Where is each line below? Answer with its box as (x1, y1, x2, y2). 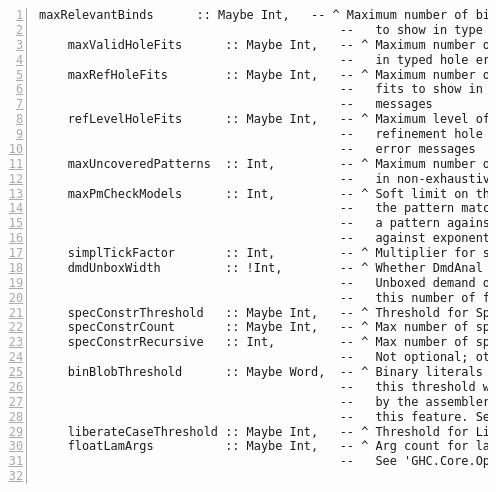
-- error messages (339, 141, 476, 156)
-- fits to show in (339, 82, 483, 97)
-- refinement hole (339, 127, 483, 141)
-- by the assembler (339, 394, 491, 409)
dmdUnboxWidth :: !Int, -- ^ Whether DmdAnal (67, 260, 483, 275)
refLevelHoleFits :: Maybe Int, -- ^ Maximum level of (67, 112, 491, 127)
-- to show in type (339, 22, 483, 37)
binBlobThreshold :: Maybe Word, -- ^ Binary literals (67, 365, 483, 379)
